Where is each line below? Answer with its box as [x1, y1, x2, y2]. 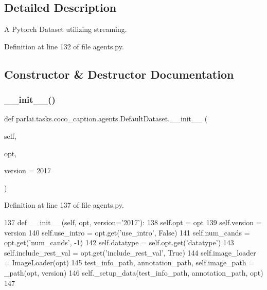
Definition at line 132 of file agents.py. [4, 41, 124, 51]
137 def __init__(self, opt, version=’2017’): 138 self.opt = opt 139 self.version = [4, 216, 262, 227]
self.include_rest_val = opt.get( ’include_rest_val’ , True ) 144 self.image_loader [4, 247, 256, 258]
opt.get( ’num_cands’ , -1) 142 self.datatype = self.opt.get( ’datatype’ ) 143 [4, 237, 234, 248]
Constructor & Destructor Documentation [4, 66, 234, 82]
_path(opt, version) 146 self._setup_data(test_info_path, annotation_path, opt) [4, 267, 263, 278]
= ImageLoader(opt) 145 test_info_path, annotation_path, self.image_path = [4, 257, 255, 268]
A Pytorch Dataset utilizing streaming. [4, 24, 127, 34]
